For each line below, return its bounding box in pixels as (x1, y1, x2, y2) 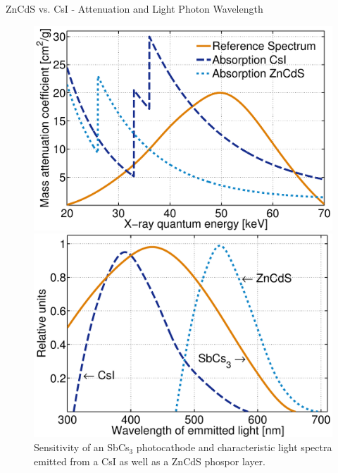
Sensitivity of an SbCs (34, 440, 130, 455)
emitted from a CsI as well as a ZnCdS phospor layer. (34, 453, 265, 468)
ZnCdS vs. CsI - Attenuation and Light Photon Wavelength (6, 1, 263, 16)
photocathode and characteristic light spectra (136, 440, 332, 455)
